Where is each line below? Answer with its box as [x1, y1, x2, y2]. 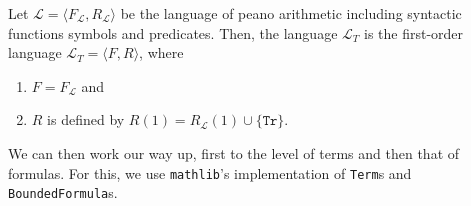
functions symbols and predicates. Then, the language [8, 22, 338, 43]
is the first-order [363, 22, 464, 43]
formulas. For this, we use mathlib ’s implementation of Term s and [8, 162, 412, 183]
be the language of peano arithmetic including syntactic [120, 3, 462, 23]
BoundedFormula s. [8, 182, 118, 203]
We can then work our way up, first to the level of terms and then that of [8, 142, 460, 163]
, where [139, 42, 184, 63]
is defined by [47, 109, 125, 130]
